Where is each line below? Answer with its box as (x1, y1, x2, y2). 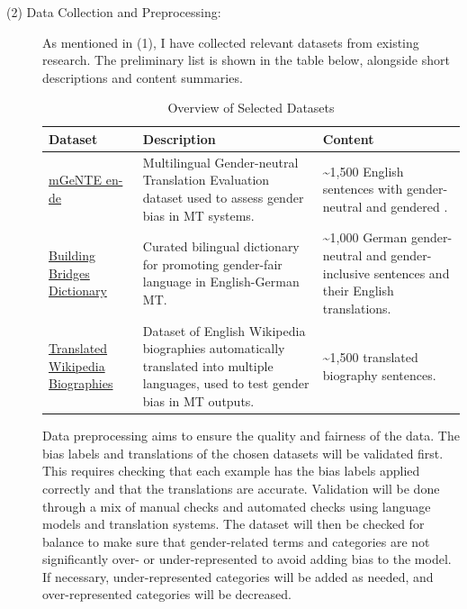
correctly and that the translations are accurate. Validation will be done (42, 478, 440, 497)
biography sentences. (322, 365, 436, 384)
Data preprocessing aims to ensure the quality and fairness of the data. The (42, 426, 460, 445)
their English (322, 281, 394, 300)
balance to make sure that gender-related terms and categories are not (42, 532, 430, 550)
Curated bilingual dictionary (142, 237, 300, 256)
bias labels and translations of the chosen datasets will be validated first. (42, 443, 444, 462)
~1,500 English (322, 161, 404, 180)
